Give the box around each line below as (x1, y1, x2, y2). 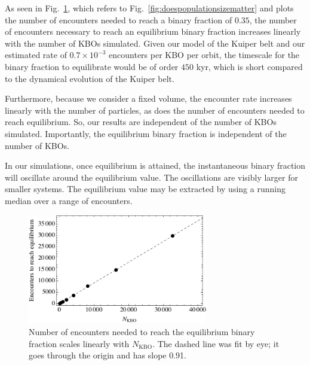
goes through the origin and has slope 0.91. (29, 349, 186, 361)
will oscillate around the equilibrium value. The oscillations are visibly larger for (5, 171, 298, 183)
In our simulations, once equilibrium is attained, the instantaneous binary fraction (5, 159, 306, 172)
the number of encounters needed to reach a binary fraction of (5, 13, 232, 26)
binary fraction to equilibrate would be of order (5, 60, 179, 72)
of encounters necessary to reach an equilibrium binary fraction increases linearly (5, 25, 301, 38)
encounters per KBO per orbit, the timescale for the (109, 48, 300, 61)
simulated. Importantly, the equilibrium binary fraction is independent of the (5, 127, 287, 139)
